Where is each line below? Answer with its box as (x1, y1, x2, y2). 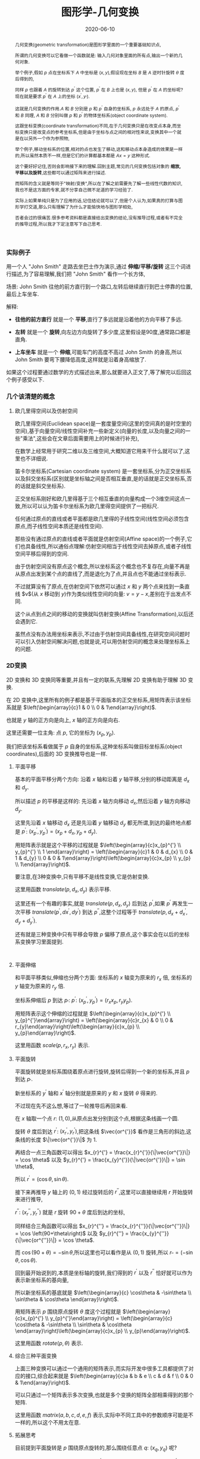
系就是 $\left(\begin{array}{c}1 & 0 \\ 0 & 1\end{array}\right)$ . (6, 704, 157, 711)
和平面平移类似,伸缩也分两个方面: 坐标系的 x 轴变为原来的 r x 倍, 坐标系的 (14, 974, 192, 983)
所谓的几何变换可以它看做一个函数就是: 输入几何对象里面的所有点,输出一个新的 (14, 52, 179, 58)
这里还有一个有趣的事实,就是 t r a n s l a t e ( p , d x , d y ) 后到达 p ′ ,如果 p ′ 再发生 (14, 898, 189, 908)
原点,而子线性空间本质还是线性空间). (14, 522, 104, 530)
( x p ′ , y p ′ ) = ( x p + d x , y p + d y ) (29, 827, 96, 836)
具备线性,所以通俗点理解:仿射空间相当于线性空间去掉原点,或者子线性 (25, 542, 192, 549)
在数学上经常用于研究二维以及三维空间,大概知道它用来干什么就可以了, (14, 447, 185, 454)
